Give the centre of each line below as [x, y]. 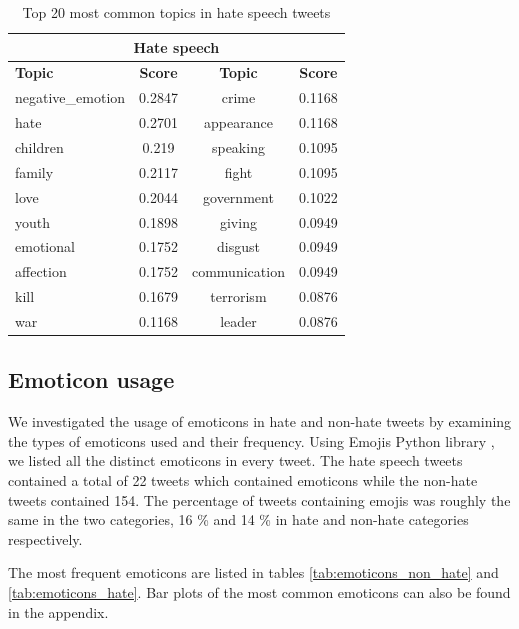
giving [238, 221]
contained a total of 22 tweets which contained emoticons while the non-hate [243, 479]
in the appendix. [58, 611]
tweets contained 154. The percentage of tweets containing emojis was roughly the [259, 499]
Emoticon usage [91, 379]
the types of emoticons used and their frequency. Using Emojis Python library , [251, 440]
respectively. [45, 538]
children [39, 146]
